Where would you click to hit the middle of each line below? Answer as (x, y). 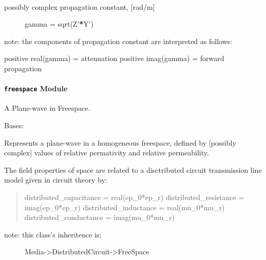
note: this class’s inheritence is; (53, 234)
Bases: (14, 125)
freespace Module (36, 88)
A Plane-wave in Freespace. (47, 108)
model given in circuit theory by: (56, 180)
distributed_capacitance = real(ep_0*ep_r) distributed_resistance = (134, 197)
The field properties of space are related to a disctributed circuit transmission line (133, 169)
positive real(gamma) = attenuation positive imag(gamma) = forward (114, 58)
